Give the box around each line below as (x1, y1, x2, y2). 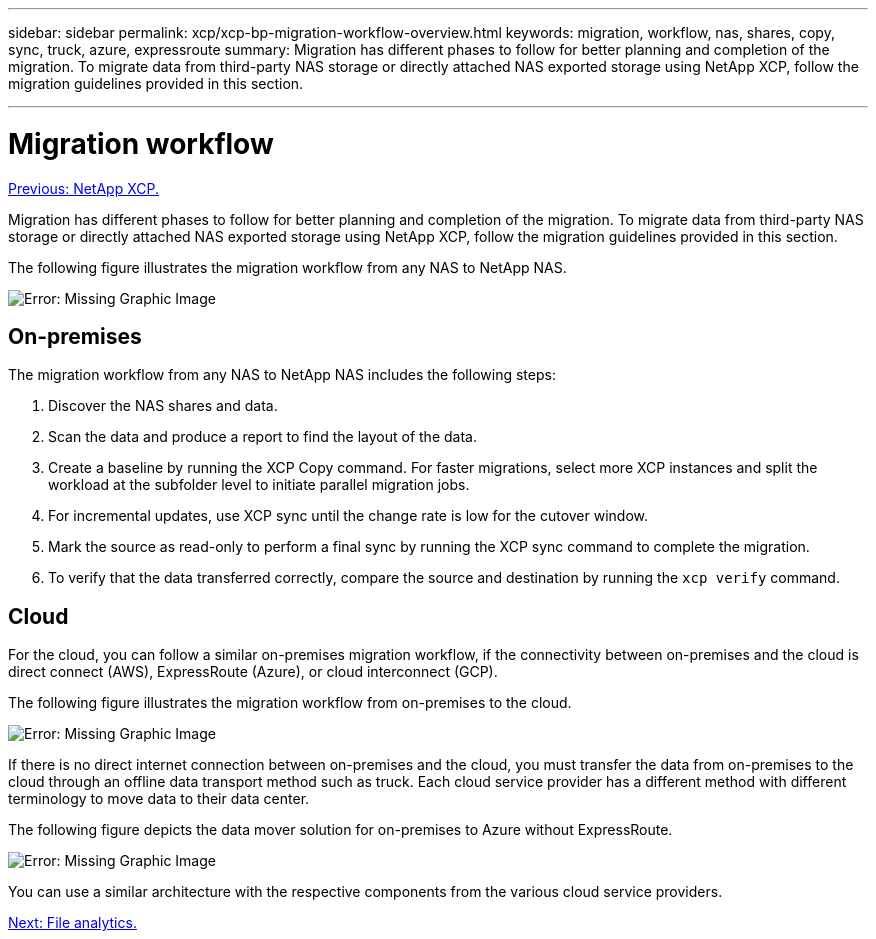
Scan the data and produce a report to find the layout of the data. (48, 428, 477, 446)
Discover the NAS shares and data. (48, 397, 278, 415)
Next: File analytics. (8, 914, 137, 932)
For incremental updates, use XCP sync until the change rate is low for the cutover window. (48, 507, 649, 525)
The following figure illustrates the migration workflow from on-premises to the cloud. (8, 694, 572, 712)
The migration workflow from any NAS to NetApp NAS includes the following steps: (8, 366, 556, 384)
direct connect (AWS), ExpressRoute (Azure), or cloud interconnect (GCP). (8, 663, 498, 681)
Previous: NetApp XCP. (8, 179, 159, 197)
